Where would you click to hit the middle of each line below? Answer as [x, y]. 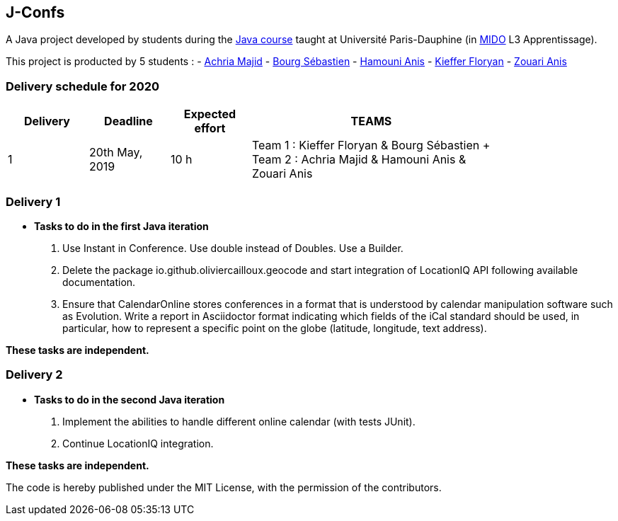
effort [210, 128]
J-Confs [35, 12]
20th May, [116, 153]
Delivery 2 [34, 375]
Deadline [128, 121]
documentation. [99, 282]
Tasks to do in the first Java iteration [121, 226]
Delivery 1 [33, 201]
